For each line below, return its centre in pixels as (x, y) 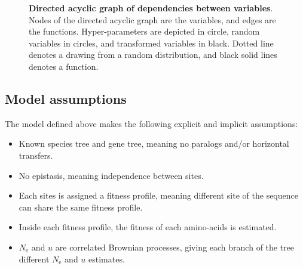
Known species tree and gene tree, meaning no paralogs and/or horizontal (154, 143)
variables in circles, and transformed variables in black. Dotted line (151, 43)
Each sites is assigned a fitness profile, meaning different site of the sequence (158, 195)
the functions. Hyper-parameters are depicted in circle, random (144, 31)
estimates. (107, 259)
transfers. (36, 155)
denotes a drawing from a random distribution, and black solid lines (153, 55)
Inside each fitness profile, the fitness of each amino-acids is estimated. (148, 227)
